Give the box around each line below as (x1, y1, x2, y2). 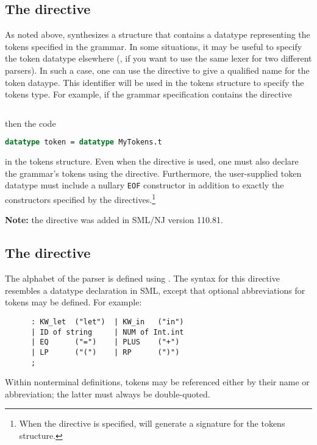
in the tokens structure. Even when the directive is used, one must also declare (5, 155, 299, 168)
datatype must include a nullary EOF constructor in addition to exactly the (5, 179, 284, 191)
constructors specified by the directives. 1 (5, 191, 155, 205)
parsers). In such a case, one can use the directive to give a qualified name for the (5, 63, 310, 76)
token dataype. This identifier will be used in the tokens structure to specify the (5, 76, 304, 88)
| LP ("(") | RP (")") (30, 347, 180, 357)
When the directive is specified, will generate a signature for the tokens (19, 417, 285, 430)
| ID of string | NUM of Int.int (30, 327, 184, 336)
